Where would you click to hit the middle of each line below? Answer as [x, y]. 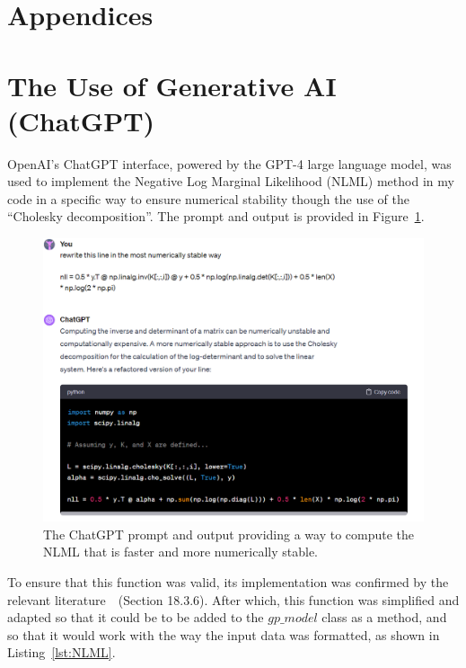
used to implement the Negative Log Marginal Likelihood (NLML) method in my [231, 181]
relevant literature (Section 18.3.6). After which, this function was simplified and [233, 599]
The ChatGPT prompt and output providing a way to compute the [229, 534]
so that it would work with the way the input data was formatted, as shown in [224, 634]
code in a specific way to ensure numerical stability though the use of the [208, 198]
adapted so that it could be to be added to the [136, 617]
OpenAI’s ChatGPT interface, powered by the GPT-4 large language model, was [229, 163]
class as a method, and [384, 617]
